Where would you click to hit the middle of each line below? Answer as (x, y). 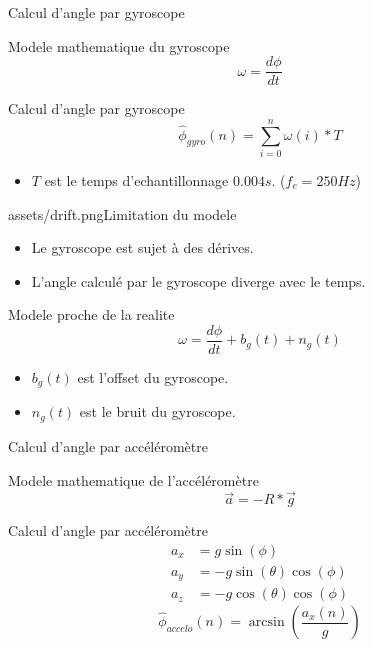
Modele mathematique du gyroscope (119, 45)
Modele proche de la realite (91, 314)
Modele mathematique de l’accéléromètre (133, 479)
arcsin (266, 622)
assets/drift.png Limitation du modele (122, 213)
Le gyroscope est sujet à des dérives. (142, 247)
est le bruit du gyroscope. (157, 411)
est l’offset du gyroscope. (153, 377)
